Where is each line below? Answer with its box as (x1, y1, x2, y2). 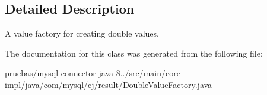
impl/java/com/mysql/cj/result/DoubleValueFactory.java (5, 78, 212, 90)
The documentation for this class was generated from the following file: (5, 47, 263, 59)
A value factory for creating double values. (5, 27, 159, 40)
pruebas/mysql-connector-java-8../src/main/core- (5, 67, 183, 79)
